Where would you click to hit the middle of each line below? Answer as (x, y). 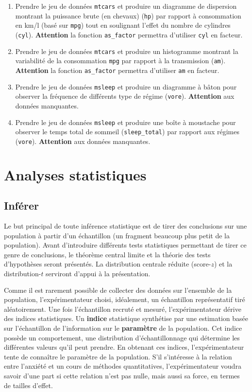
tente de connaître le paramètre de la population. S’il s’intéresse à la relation (118, 356)
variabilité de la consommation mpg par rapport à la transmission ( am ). (120, 61)
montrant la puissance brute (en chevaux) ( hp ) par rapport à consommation (128, 15)
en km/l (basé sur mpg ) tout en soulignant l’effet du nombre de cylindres (123, 25)
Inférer (21, 205)
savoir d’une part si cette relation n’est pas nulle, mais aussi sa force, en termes (122, 375)
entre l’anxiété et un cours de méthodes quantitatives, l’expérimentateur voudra (123, 366)
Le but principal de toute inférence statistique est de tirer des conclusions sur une (126, 226)
